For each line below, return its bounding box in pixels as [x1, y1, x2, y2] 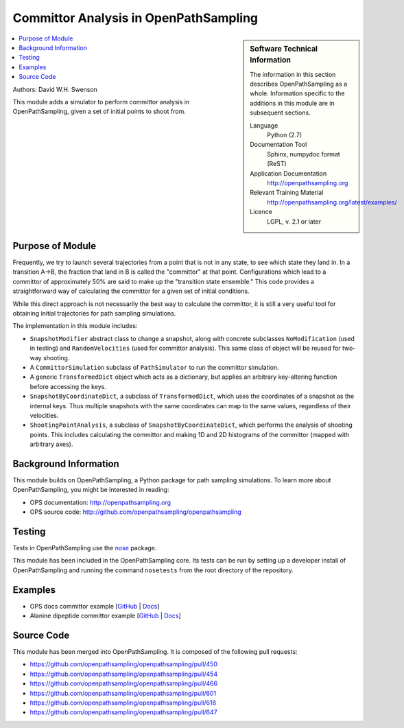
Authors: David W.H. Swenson [12, 85, 97, 93]
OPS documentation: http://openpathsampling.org [29, 498, 171, 506]
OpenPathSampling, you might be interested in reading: [12, 486, 169, 494]
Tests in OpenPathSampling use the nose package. [12, 544, 157, 552]
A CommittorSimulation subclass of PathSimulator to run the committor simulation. [29, 363, 279, 371]
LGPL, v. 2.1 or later [267, 217, 322, 226]
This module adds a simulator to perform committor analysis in [12, 97, 190, 106]
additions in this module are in [250, 99, 335, 107]
